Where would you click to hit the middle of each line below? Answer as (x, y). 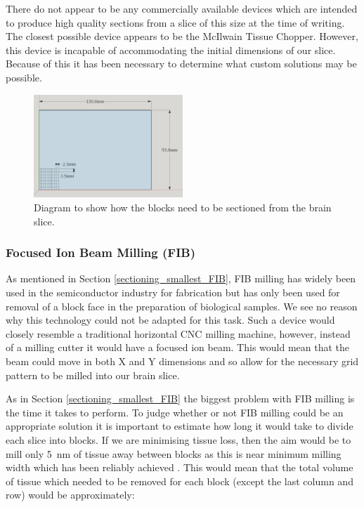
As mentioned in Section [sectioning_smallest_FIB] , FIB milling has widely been (181, 278)
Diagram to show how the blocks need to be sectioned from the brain (183, 207)
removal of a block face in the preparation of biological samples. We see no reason (182, 306)
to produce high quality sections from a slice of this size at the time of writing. (175, 22)
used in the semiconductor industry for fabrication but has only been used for (173, 292)
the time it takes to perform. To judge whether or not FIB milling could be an (175, 412)
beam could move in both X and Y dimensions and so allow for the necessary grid (182, 361)
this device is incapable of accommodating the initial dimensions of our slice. (171, 50)
